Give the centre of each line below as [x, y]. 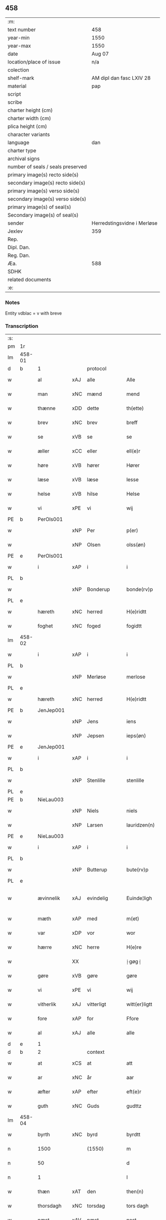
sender [16, 223]
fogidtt [134, 626]
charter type [22, 150]
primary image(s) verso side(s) [44, 191]
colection [19, 70]
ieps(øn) [136, 736]
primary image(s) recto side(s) [43, 175]
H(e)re [134, 947]
